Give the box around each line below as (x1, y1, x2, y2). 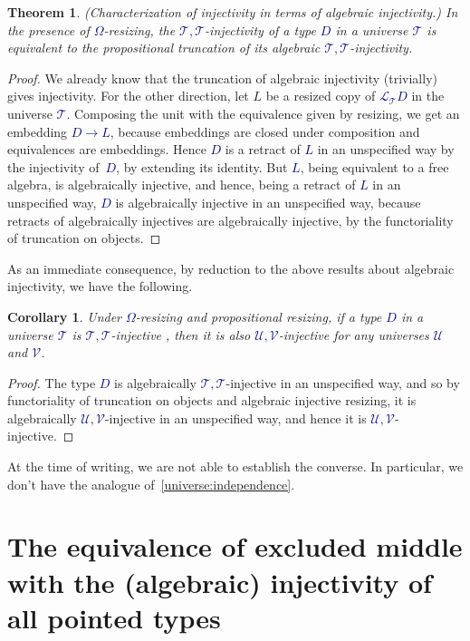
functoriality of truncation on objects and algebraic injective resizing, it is (7, 391, 417, 410)
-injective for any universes (278, 325, 429, 344)
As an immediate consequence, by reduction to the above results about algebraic (7, 258, 455, 277)
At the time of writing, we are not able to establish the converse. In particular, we (7, 457, 464, 476)
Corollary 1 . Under (7, 306, 122, 325)
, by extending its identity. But (116, 157, 288, 176)
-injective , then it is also (110, 325, 251, 344)
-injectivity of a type (205, 20, 316, 39)
